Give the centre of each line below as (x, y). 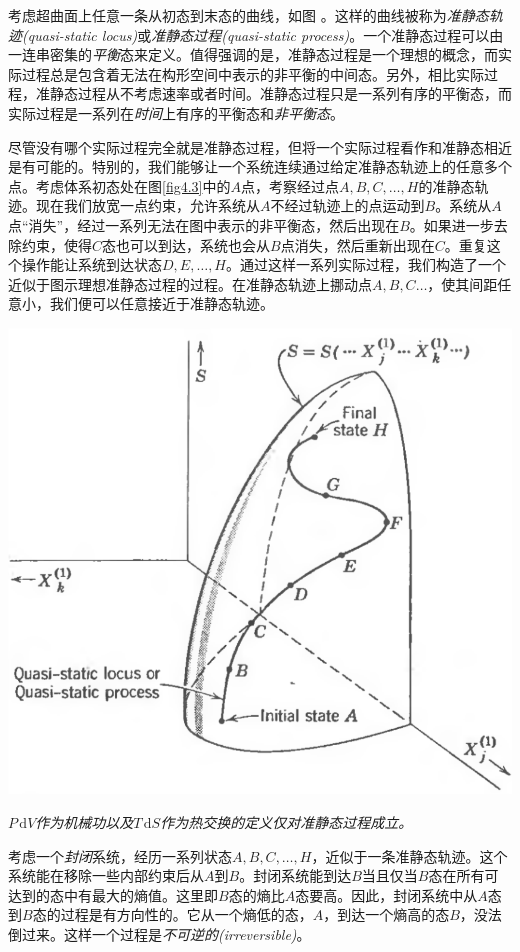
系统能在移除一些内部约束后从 (106, 875)
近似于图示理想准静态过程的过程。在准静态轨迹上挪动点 (190, 283)
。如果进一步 (451, 224)
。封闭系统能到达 (295, 875)
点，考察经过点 (289, 185)
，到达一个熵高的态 (386, 914)
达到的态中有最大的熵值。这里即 (113, 894)
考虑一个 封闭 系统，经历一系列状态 (120, 855)
